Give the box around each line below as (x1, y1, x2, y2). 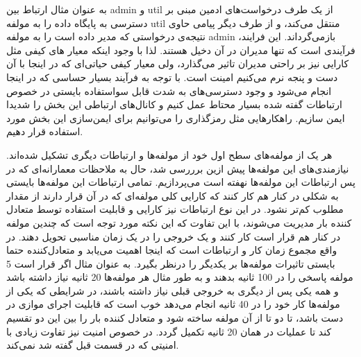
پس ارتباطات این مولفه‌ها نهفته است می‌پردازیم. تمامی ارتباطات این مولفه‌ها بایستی (6, 175, 355, 189)
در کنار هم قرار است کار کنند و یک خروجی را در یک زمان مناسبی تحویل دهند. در (6, 229, 341, 243)
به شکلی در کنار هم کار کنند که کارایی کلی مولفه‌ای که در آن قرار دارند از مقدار (6, 188, 339, 202)
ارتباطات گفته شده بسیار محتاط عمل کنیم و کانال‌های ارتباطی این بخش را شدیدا (6, 97, 342, 112)
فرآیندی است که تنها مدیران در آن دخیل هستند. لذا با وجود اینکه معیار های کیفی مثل (6, 42, 355, 57)
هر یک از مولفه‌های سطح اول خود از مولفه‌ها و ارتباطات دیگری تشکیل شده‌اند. (6, 147, 333, 162)
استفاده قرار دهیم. (6, 124, 83, 139)
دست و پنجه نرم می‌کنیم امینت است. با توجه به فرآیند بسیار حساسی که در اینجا (6, 69, 338, 84)
